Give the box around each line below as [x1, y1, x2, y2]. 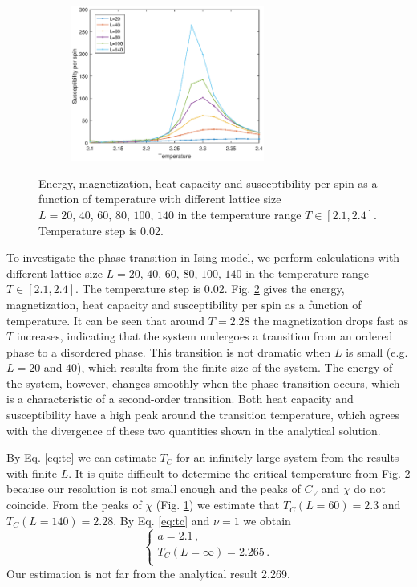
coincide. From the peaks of [6, 496, 142, 513]
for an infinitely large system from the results [176, 449, 399, 466]
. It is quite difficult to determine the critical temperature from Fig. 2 [68, 464, 411, 481]
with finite [6, 464, 58, 481]
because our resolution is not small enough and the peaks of [6, 480, 301, 497]
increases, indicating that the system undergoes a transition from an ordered [16, 328, 393, 344]
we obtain [243, 512, 291, 528]
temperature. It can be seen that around [6, 312, 205, 328]
